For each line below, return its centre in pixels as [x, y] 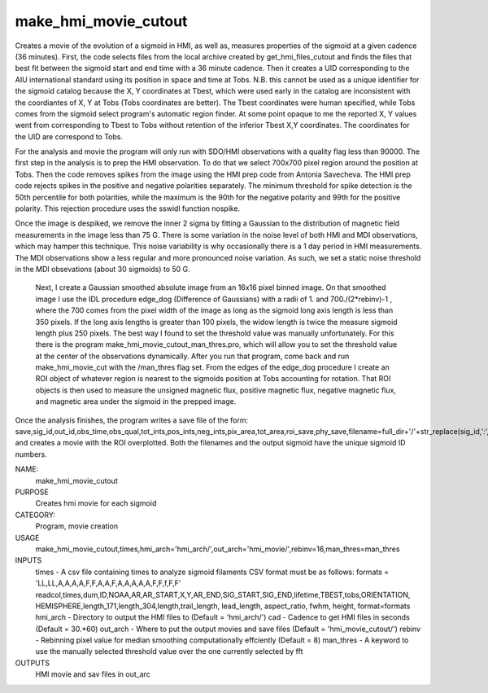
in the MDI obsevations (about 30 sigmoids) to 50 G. [102, 269]
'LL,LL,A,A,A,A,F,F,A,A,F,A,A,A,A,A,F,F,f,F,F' [108, 583]
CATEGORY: [35, 515]
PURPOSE [32, 492]
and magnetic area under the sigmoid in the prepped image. [136, 401]
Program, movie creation [76, 526]
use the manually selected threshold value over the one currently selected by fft [169, 651]
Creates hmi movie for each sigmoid [96, 503]
